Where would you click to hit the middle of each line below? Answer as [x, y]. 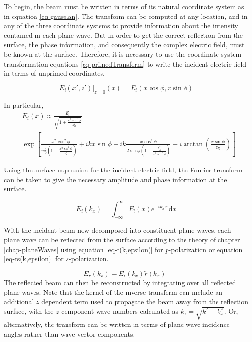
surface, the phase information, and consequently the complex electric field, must [124, 44]
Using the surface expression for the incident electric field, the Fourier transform [123, 170]
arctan [193, 144]
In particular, [24, 105]
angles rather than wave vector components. [69, 333]
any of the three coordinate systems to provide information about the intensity [121, 26]
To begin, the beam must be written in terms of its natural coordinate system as [124, 6]
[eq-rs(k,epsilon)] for [34, 259]
